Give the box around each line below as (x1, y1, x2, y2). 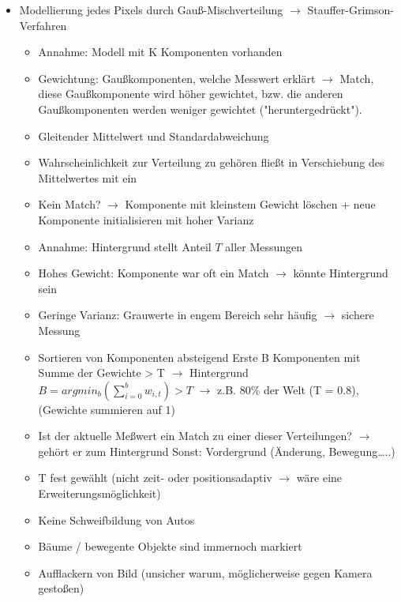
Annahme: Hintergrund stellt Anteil (38, 238, 212, 254)
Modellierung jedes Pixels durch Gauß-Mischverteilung (19, 2, 283, 17)
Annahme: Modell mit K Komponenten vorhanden (38, 43, 283, 60)
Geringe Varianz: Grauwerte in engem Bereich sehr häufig (38, 307, 317, 323)
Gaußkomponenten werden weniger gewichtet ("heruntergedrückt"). (38, 100, 362, 117)
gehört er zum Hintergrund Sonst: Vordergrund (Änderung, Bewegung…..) (38, 442, 395, 459)
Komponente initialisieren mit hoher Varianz (38, 211, 254, 228)
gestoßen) (38, 580, 84, 596)
